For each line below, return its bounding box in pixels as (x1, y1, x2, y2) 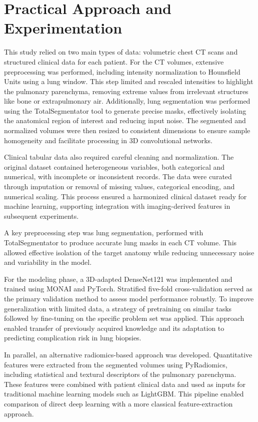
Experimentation (4, 18, 122, 38)
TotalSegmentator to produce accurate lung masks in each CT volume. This (4, 237, 237, 247)
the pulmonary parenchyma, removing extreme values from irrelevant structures (4, 86, 248, 96)
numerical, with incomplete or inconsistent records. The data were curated (4, 171, 232, 182)
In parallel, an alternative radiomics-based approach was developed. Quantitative (4, 349, 252, 359)
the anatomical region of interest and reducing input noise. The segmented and (4, 115, 246, 126)
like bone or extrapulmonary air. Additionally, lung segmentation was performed (4, 96, 250, 106)
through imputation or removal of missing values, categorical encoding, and (4, 181, 235, 192)
